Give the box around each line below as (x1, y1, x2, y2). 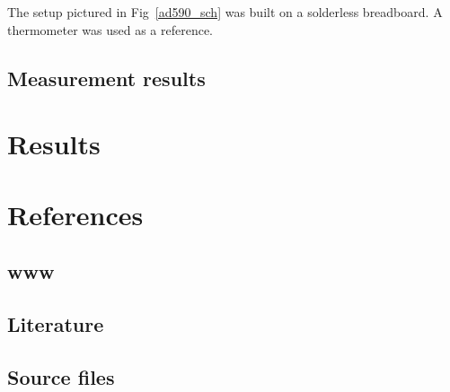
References (7, 196, 144, 232)
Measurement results (7, 64, 206, 91)
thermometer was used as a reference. (7, 20, 213, 39)
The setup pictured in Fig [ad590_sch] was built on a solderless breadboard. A (7, 3, 443, 21)
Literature (7, 309, 104, 337)
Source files (7, 362, 115, 390)
